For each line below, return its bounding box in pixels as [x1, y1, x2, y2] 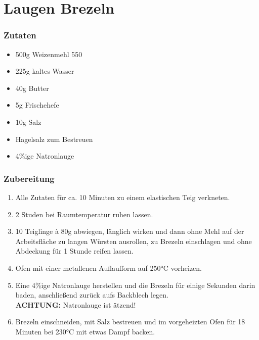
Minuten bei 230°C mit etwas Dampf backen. [15, 326, 155, 336]
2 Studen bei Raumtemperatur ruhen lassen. [15, 209, 153, 219]
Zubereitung [4, 172, 55, 184]
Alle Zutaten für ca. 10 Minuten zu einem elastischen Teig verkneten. [15, 191, 230, 202]
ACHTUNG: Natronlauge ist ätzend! [15, 299, 136, 310]
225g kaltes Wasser [15, 66, 74, 76]
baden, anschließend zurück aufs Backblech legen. [15, 289, 168, 300]
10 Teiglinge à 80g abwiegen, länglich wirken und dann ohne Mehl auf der [15, 226, 244, 236]
